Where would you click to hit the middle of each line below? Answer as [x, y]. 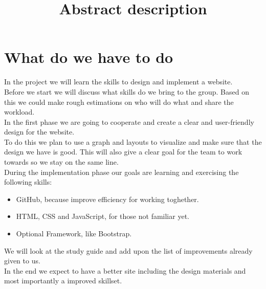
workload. [19, 112]
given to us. [22, 261]
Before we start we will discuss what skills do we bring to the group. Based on [127, 91]
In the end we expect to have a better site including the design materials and [125, 270]
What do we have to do [89, 57]
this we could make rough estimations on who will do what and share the [119, 102]
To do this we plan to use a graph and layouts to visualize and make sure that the [133, 141]
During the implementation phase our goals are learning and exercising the [121, 172]
